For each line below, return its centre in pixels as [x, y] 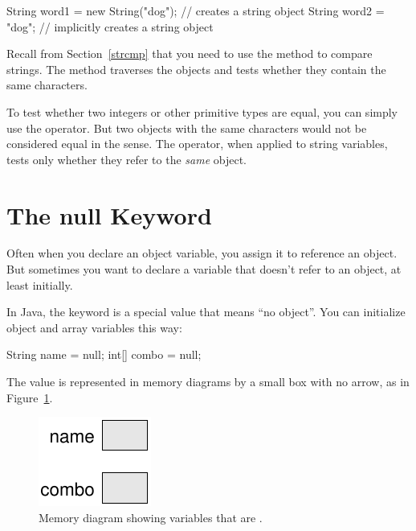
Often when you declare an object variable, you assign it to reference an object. [202, 253]
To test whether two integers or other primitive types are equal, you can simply [202, 111]
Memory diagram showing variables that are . [151, 517]
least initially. [40, 284]
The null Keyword [109, 214]
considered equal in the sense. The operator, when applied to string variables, [197, 144]
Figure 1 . [30, 397]
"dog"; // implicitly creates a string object [110, 26]
